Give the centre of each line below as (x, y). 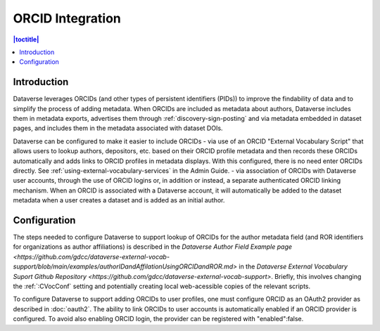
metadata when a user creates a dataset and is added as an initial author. (119, 200)
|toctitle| (26, 39)
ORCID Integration (67, 18)
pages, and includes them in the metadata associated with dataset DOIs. (118, 128)
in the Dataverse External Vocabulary (293, 266)
